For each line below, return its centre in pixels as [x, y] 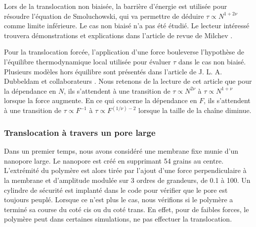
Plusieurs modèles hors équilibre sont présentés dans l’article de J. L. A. [113, 71]
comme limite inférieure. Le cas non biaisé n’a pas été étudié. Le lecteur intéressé [127, 26]
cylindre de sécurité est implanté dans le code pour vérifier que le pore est [116, 190]
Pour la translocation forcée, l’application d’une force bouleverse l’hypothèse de [124, 52]
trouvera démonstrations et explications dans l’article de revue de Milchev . [118, 35]
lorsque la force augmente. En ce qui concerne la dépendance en [101, 100]
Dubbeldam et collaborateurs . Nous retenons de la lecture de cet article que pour [128, 81]
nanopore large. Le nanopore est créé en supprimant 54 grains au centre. [114, 160]
